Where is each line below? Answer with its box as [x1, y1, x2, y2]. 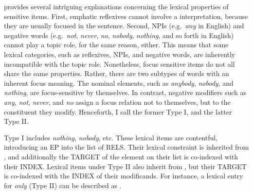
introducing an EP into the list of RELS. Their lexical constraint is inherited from [4, 142, 249, 152]
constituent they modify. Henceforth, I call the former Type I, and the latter [4, 106, 232, 116]
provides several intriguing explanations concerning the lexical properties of [4, 1, 229, 11]
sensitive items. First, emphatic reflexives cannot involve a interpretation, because [4, 11, 248, 21]
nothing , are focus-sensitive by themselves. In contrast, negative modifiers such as [4, 87, 247, 97]
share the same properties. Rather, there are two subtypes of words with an [4, 68, 229, 78]
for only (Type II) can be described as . [4, 180, 122, 190]
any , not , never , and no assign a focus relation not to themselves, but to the [4, 97, 231, 107]
